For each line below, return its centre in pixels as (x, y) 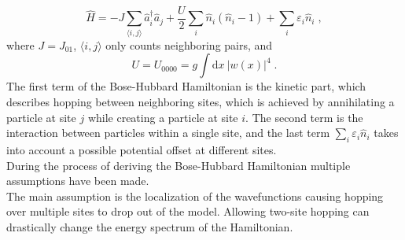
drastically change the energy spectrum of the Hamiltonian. (150, 226)
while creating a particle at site (163, 117)
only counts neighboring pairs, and (189, 44)
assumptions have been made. (78, 181)
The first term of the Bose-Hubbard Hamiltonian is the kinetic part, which (186, 86)
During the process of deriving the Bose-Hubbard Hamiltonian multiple (179, 165)
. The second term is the (304, 117)
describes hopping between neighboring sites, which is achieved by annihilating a (201, 101)
